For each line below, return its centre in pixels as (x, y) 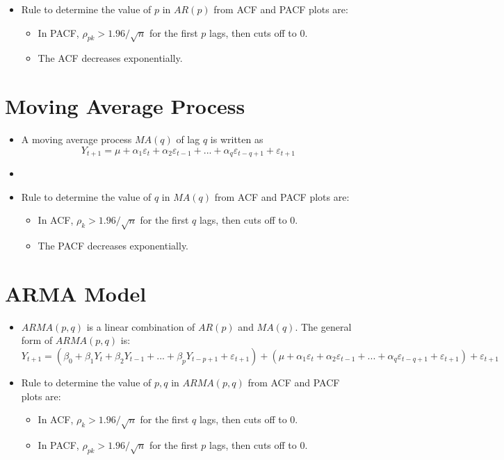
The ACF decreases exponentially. (110, 58)
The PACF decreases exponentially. (113, 246)
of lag (188, 139)
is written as (237, 139)
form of (37, 340)
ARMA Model (76, 293)
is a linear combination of (141, 326)
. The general (323, 326)
